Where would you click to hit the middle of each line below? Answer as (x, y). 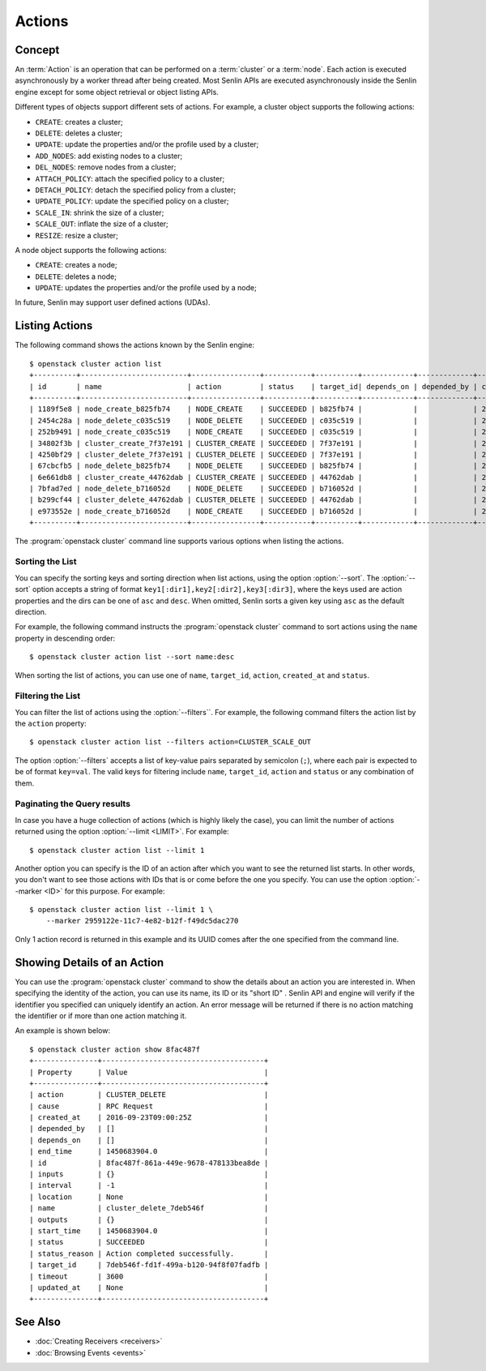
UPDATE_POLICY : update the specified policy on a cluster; (132, 201)
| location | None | (149, 1197)
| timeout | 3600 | (149, 1276)
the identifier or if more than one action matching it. (101, 1015)
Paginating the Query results (73, 804)
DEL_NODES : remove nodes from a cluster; (106, 167)
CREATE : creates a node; (76, 265)
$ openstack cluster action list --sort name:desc (132, 657)
